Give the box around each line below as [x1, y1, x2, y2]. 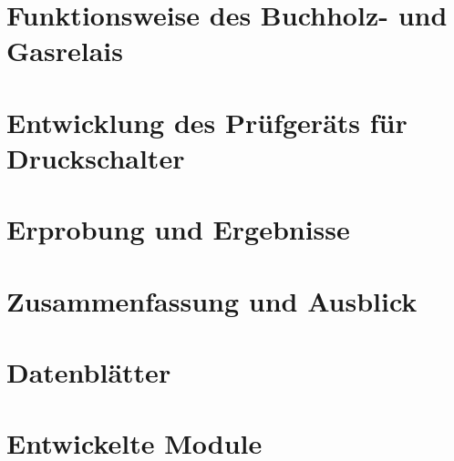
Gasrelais [6, 32, 123, 69]
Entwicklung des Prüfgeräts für [6, 103, 408, 140]
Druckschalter [6, 138, 185, 176]
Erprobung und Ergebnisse [6, 210, 350, 248]
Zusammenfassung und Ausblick [6, 282, 418, 319]
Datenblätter [6, 353, 171, 391]
